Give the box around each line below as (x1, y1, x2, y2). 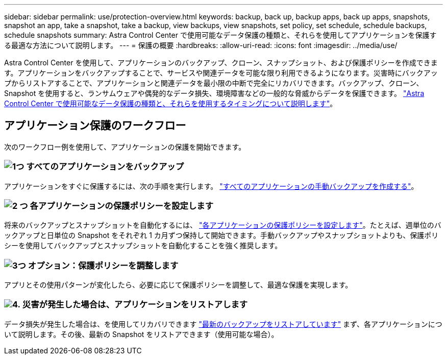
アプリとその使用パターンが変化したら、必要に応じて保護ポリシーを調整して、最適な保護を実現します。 (4, 280, 353, 290)
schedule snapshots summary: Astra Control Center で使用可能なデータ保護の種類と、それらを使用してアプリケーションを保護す (4, 31, 437, 39)
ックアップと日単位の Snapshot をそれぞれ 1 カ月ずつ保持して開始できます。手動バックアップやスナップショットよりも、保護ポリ (4, 231, 439, 240)
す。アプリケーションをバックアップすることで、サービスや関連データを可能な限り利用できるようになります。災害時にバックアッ (4, 68, 438, 77)
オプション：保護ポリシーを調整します (28, 260, 179, 271)
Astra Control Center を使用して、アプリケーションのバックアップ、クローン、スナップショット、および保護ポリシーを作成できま (4, 58, 438, 67)
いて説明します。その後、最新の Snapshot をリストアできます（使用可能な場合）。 (4, 329, 279, 339)
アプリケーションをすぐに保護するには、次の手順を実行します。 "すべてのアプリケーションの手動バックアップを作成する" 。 (4, 181, 418, 190)
